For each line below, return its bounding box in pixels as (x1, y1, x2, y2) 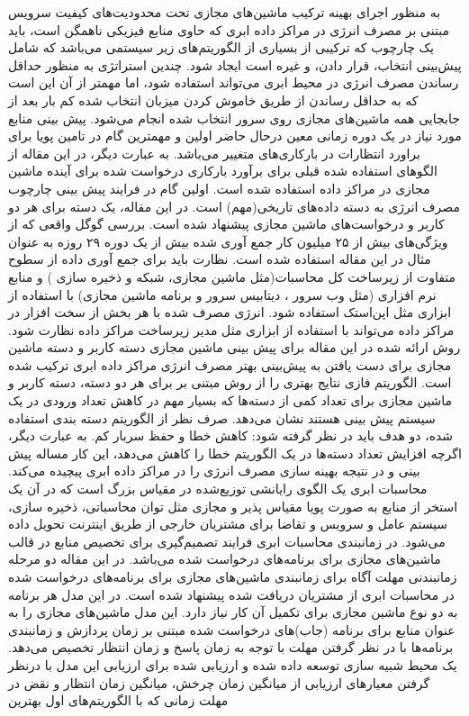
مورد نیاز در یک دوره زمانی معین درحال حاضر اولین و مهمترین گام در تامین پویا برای (8, 126, 462, 145)
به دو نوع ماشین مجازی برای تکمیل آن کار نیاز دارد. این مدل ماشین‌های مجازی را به (8, 603, 458, 621)
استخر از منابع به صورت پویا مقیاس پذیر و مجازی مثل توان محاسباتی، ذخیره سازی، (8, 496, 458, 515)
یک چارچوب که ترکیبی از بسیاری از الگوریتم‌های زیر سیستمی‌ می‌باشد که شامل (8, 38, 435, 57)
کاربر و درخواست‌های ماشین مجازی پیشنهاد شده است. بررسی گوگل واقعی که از (8, 214, 445, 233)
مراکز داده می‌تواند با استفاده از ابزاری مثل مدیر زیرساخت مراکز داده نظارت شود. (8, 320, 455, 339)
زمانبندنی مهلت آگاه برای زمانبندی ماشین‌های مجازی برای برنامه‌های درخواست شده (8, 567, 457, 585)
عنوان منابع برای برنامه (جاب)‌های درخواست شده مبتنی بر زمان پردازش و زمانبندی (8, 620, 455, 639)
